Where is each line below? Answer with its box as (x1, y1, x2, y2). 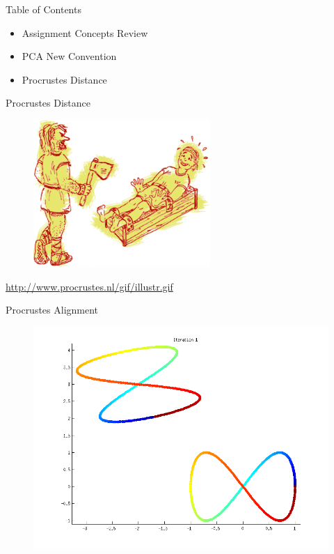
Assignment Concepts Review (22, 25, 148, 40)
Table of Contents (6, 2, 81, 16)
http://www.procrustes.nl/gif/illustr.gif (6, 279, 173, 293)
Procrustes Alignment (6, 302, 99, 317)
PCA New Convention (22, 49, 117, 63)
